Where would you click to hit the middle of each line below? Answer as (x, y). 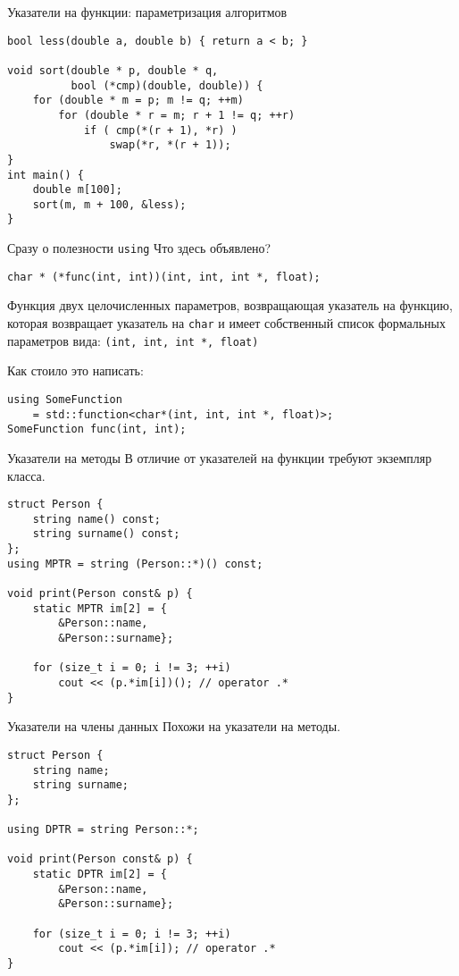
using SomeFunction (65, 399)
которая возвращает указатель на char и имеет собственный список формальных (227, 323)
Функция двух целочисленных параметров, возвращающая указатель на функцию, (230, 305)
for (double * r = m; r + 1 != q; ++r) (177, 115)
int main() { (46, 175)
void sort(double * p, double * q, (113, 70)
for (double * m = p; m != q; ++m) (138, 101)
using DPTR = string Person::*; (103, 830)
